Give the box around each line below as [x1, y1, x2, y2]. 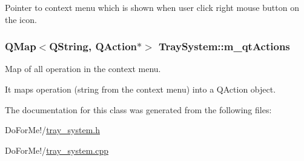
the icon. [5, 13, 37, 25]
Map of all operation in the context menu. [5, 62, 161, 75]
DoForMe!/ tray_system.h [5, 123, 100, 136]
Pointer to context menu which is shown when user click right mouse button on [5, 1, 299, 13]
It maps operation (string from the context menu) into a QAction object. [5, 83, 276, 95]
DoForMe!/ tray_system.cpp [5, 143, 108, 156]
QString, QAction [49, 39, 137, 54]
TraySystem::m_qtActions [159, 39, 290, 54]
